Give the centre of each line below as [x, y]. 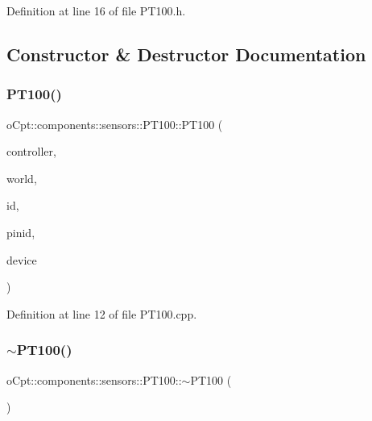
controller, [31, 151]
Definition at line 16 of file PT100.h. [96, 10]
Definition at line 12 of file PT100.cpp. [102, 313]
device [22, 259]
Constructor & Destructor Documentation [186, 54]
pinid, [21, 232]
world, [22, 178]
